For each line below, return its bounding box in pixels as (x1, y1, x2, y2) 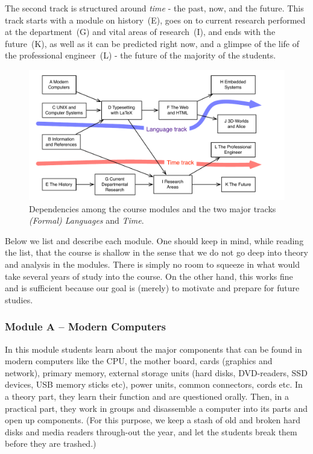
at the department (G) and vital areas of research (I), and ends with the (5, 25, 276, 38)
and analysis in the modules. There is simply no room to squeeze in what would (5, 258, 300, 271)
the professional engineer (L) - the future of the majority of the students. (5, 49, 276, 61)
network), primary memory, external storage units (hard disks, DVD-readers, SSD (5, 366, 308, 379)
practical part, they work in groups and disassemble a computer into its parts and (5, 402, 308, 414)
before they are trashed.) (5, 437, 96, 450)
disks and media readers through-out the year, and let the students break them (5, 425, 297, 438)
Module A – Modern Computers (5, 319, 166, 334)
